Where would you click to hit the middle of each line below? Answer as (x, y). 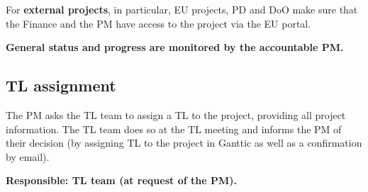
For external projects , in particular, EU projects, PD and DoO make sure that (182, 9)
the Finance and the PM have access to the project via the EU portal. (158, 23)
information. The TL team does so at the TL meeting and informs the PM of (174, 129)
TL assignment (61, 85)
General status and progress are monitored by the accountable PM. (175, 47)
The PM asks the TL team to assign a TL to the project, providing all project (176, 114)
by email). (28, 156)
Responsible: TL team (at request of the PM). (121, 180)
